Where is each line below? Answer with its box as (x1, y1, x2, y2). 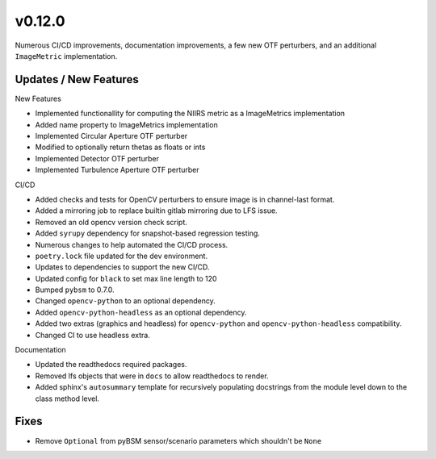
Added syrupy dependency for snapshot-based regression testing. (35, 228, 260, 238)
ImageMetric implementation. (15, 51, 118, 61)
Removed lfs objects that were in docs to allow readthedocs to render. (35, 371, 270, 381)
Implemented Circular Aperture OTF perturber (35, 131, 188, 141)
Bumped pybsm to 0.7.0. (35, 285, 115, 294)
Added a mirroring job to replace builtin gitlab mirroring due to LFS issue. (35, 206, 278, 215)
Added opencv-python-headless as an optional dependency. (35, 307, 247, 317)
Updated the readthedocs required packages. (35, 360, 187, 369)
